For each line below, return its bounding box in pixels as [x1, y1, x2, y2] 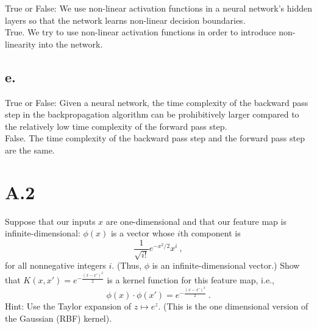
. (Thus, [112, 259, 142, 272]
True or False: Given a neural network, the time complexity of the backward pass [5, 96, 308, 108]
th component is [180, 227, 241, 239]
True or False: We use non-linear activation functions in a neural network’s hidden [5, 2, 312, 14]
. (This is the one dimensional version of [158, 300, 308, 313]
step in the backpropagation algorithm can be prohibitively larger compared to [5, 108, 299, 121]
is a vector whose [110, 227, 175, 239]
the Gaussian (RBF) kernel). [5, 311, 112, 324]
